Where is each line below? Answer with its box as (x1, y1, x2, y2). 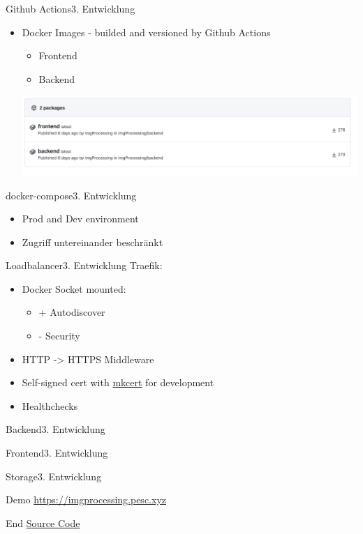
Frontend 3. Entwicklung (6, 445, 108, 460)
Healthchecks (22, 398, 78, 413)
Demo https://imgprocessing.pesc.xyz (6, 492, 166, 507)
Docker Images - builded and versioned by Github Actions (22, 24, 271, 39)
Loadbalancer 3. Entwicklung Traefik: (6, 258, 163, 273)
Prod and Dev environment (22, 211, 139, 226)
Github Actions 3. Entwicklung (6, 1, 135, 15)
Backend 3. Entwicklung (6, 422, 105, 436)
